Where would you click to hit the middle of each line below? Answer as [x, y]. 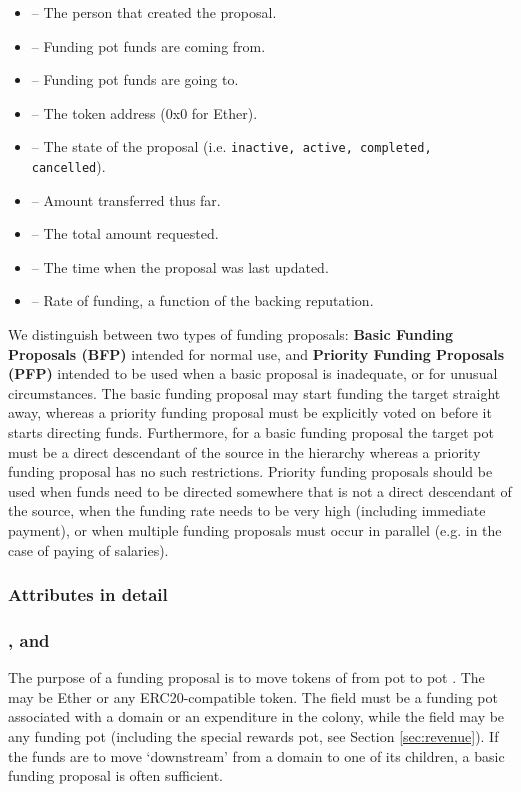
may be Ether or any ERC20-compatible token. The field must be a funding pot [253, 696]
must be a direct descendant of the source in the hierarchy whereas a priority [244, 451]
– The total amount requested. [125, 233]
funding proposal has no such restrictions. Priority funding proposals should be [250, 471]
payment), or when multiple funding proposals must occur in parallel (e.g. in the [255, 530]
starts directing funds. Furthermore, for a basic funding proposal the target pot [251, 432]
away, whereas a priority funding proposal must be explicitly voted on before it [250, 412]
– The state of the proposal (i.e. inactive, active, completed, [231, 146]
